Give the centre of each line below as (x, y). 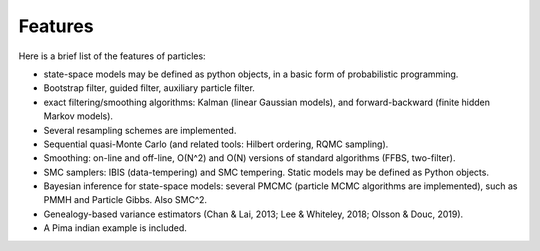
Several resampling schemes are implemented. (140, 130)
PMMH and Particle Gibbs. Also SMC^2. (125, 200)
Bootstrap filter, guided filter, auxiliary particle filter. (149, 88)
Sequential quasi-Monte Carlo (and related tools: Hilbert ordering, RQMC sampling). (216, 144)
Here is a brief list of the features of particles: (112, 56)
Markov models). (78, 116)
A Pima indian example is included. (115, 228)
